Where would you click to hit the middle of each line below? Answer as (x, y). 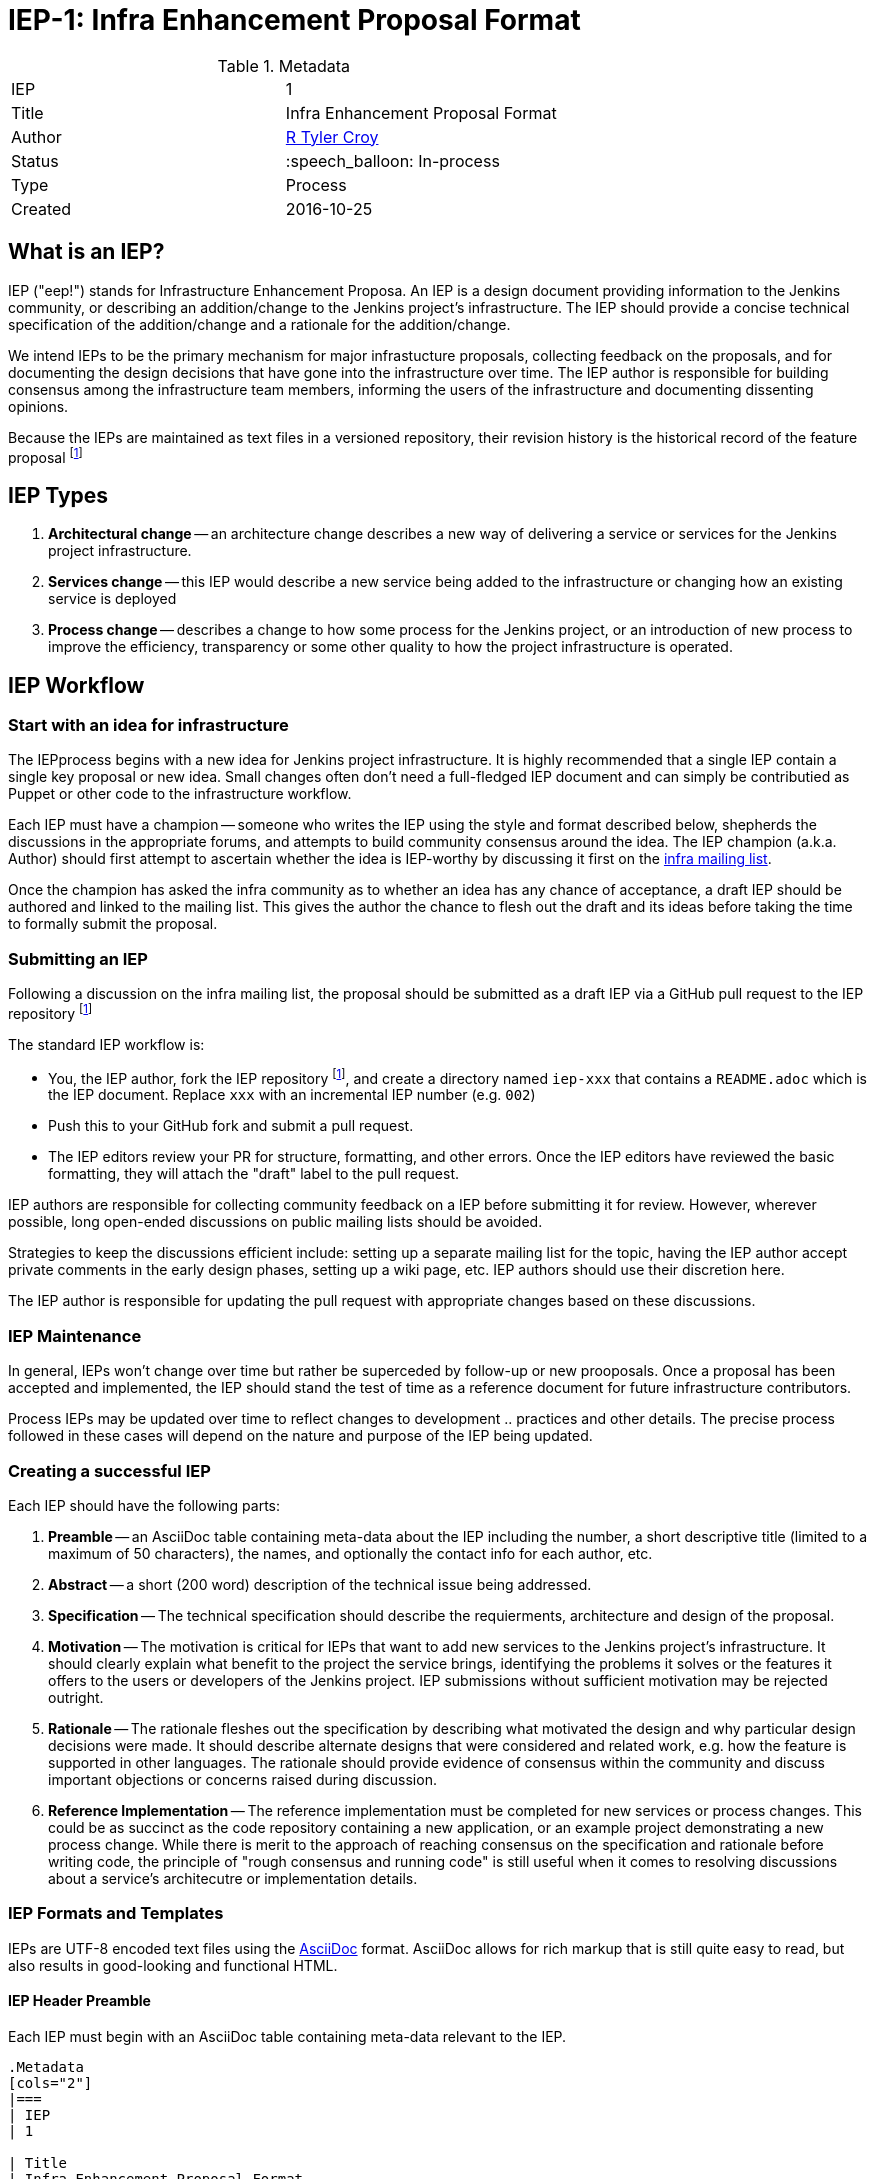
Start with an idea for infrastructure (148, 724)
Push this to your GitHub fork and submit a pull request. (231, 1126)
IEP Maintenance (75, 1335)
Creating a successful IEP (109, 1470)
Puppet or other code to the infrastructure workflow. (180, 794)
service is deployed (112, 599)
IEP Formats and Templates (116, 1913)
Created (41, 208)
